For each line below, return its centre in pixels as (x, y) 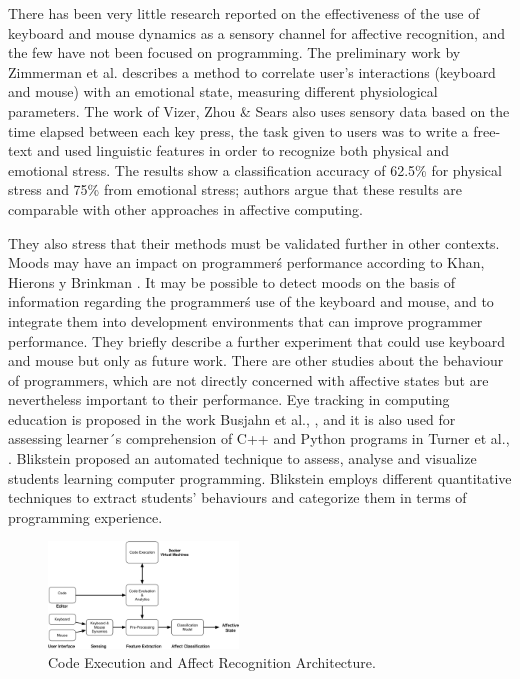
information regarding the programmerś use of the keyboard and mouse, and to (251, 301)
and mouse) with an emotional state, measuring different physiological (223, 91)
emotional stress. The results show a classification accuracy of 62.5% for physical (255, 169)
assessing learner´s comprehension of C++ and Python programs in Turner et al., (259, 438)
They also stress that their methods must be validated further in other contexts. (254, 242)
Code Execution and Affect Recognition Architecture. (212, 662)
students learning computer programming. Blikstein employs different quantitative (260, 477)
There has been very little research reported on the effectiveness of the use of (244, 13)
